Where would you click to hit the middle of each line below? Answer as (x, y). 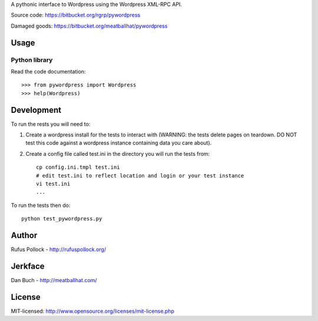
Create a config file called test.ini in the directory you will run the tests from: (118, 153)
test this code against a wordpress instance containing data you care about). (119, 143)
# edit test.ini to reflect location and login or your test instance (140, 175)
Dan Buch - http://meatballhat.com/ (54, 280)
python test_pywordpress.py (62, 219)
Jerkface (28, 266)
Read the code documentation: (48, 71)
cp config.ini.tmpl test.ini (78, 167)
